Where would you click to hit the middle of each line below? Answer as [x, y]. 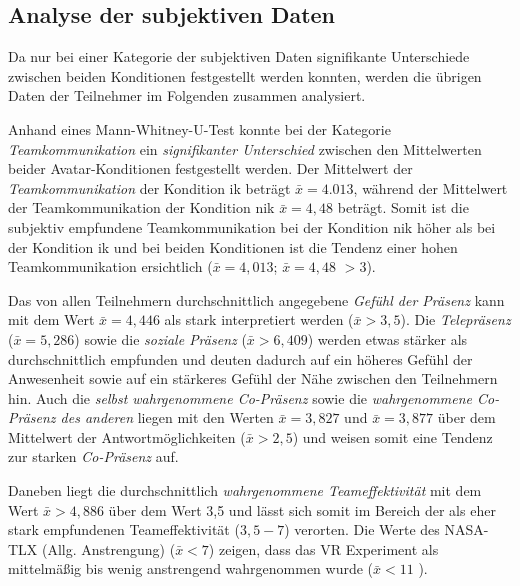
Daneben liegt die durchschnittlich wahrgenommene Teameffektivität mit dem [245, 490]
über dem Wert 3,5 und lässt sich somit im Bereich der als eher [302, 509]
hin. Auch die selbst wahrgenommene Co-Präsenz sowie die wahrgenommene [240, 397]
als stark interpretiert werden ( [259, 319]
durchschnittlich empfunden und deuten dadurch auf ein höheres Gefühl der [240, 358]
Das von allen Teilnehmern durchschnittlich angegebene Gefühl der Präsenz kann [256, 299]
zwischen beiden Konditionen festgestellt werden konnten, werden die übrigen [245, 75]
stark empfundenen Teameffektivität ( [124, 529]
